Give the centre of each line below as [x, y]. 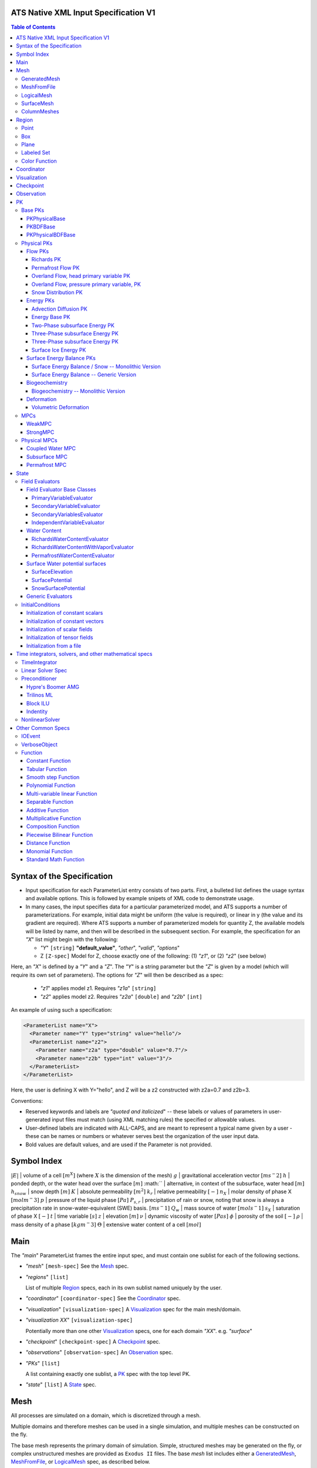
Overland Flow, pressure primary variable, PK [86, 284]
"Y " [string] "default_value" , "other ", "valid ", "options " [110, 948]
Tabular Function [47, 769]
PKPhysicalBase [46, 218]
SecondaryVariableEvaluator [66, 506]
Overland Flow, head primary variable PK [81, 276]
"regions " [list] [47, 1277]
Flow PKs [38, 251]
